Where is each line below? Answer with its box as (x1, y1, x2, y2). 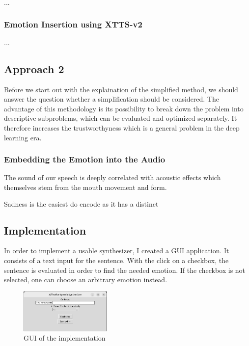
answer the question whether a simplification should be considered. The (4, 94, 220, 104)
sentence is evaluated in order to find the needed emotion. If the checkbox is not (4, 265, 246, 275)
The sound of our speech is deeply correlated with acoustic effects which (4, 172, 221, 183)
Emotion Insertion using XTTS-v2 (4, 18, 142, 30)
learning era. (4, 132, 42, 142)
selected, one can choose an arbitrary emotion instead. (4, 274, 167, 285)
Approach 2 (4, 61, 64, 76)
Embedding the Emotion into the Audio (4, 153, 166, 165)
